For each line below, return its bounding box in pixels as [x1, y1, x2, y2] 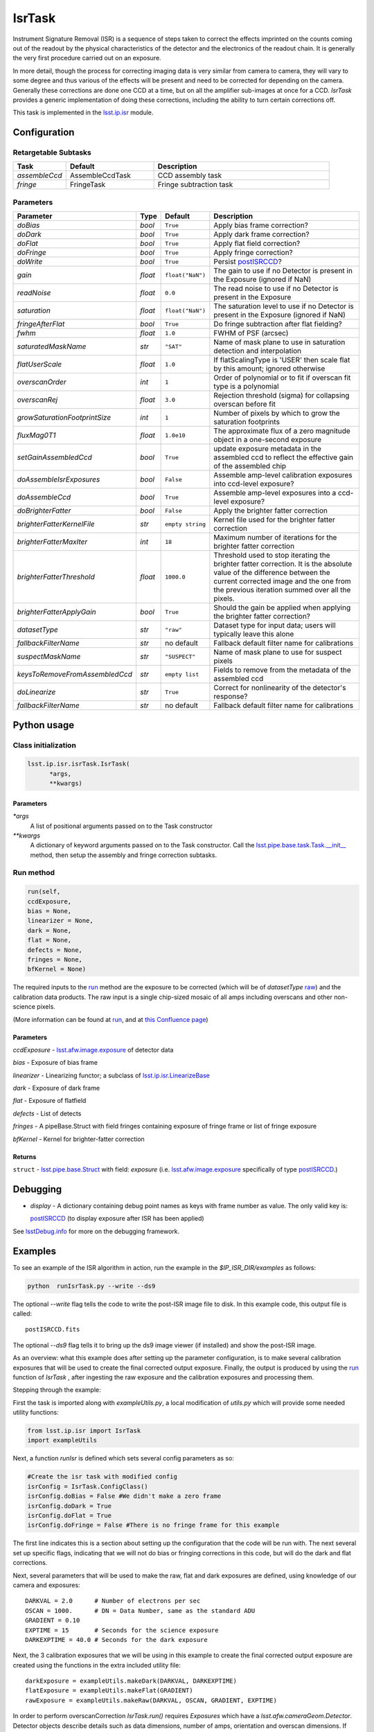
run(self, [27, 887, 61, 896]
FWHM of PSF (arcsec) [213, 328, 289, 338]
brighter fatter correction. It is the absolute [213, 559, 353, 569]
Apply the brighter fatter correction [213, 506, 328, 515]
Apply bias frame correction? [213, 220, 308, 230]
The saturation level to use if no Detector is [213, 301, 354, 311]
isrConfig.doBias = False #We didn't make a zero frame [27, 1492, 222, 1500]
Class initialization [12, 740, 76, 750]
